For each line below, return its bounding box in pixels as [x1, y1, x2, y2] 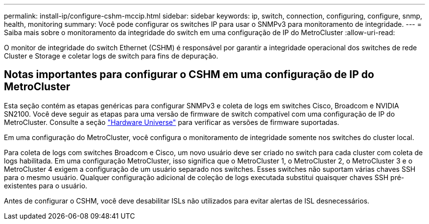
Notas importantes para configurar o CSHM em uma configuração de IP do [4, 68, 374, 81]
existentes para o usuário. [4, 181, 88, 190]
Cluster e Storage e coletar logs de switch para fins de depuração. [4, 52, 218, 60]
